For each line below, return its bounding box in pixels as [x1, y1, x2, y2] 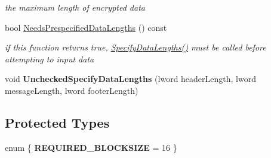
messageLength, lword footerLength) [5, 84, 138, 96]
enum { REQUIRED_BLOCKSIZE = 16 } [5, 141, 177, 153]
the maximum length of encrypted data [5, 1, 145, 13]
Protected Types [5, 113, 110, 131]
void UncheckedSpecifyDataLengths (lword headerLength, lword [5, 72, 256, 85]
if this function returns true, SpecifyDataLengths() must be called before [5, 41, 266, 53]
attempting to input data [5, 52, 94, 65]
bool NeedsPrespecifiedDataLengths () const [5, 21, 167, 33]
